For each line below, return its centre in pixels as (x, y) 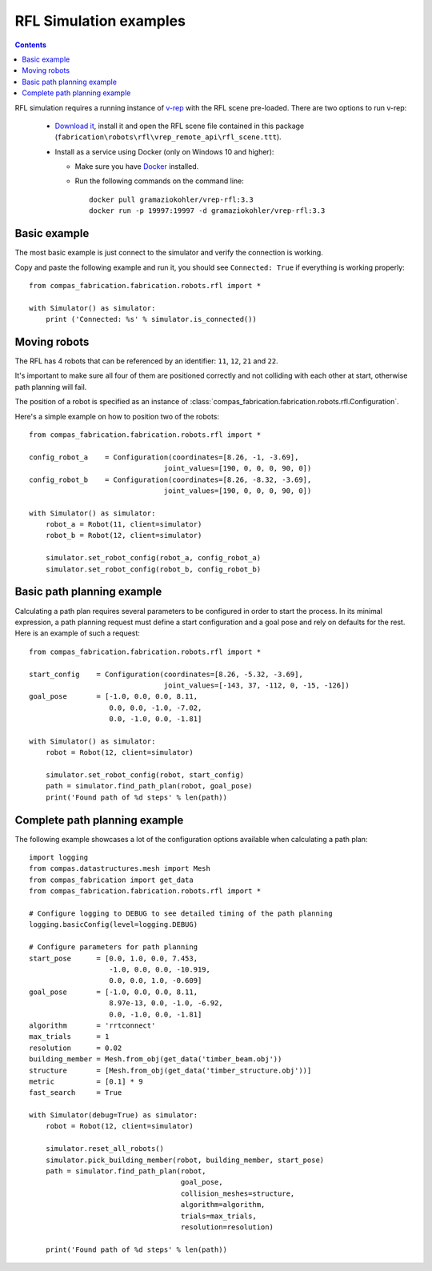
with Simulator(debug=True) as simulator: (114, 1115)
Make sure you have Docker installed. (137, 166)
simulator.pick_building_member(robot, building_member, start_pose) (185, 1160)
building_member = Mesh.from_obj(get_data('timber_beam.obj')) (156, 1059)
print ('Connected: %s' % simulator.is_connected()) (151, 319)
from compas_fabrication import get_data (111, 880)
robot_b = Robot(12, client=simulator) (124, 535)
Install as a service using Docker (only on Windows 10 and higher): (164, 151)
